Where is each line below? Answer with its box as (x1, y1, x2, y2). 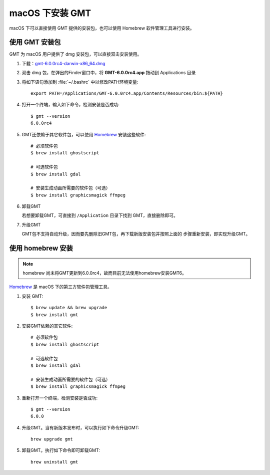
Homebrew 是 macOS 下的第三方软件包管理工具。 (9, 284, 112, 290)
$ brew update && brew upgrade (30, 305, 107, 311)
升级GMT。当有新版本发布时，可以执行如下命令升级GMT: (21, 424, 139, 430)
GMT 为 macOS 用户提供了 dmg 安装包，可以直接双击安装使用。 (9, 51, 142, 57)
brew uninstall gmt (30, 459, 78, 464)
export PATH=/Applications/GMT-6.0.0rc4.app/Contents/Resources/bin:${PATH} (30, 91, 223, 96)
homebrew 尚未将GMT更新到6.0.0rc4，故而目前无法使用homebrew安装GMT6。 (22, 270, 187, 276)
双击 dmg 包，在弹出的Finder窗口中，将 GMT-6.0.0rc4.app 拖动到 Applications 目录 (21, 70, 196, 76)
